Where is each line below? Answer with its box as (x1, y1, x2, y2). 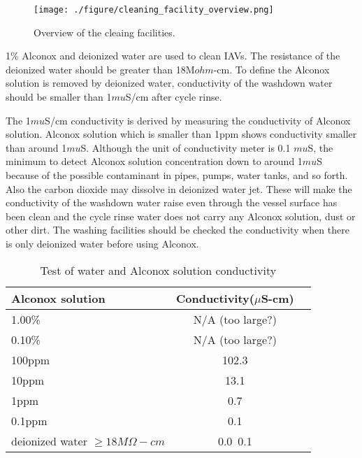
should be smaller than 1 (6, 90, 112, 104)
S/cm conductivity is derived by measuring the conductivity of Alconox (45, 113, 351, 127)
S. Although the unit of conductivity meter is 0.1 (80, 140, 291, 155)
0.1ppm (11, 412, 48, 429)
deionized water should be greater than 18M (6, 62, 195, 76)
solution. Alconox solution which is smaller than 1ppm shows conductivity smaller (6, 127, 357, 141)
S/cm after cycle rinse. (125, 90, 222, 104)
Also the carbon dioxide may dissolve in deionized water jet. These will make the (6, 181, 352, 196)
